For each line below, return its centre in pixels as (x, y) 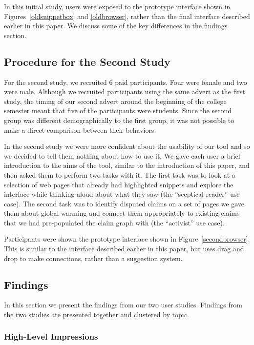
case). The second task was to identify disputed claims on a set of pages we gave (124, 203)
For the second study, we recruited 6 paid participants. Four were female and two (126, 82)
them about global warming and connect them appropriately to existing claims (122, 213)
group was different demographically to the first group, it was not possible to (119, 120)
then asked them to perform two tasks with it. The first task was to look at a (120, 174)
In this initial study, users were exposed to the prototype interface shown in (117, 6)
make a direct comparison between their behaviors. (80, 130)
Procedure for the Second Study (87, 61)
